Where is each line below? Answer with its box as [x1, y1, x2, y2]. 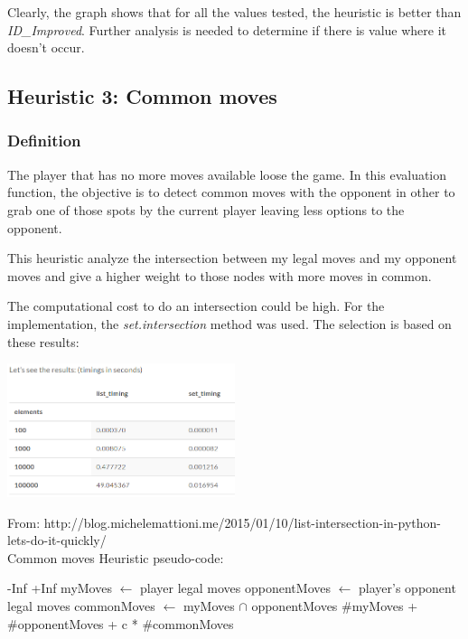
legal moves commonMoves [7, 596, 155, 615]
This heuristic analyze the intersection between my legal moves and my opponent [7, 249, 457, 268]
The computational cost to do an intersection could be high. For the [7, 296, 385, 315]
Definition [7, 129, 81, 152]
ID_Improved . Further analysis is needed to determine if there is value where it [7, 20, 447, 39]
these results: [7, 332, 80, 351]
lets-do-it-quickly [7, 531, 100, 550]
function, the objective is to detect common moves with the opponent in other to [7, 183, 455, 202]
